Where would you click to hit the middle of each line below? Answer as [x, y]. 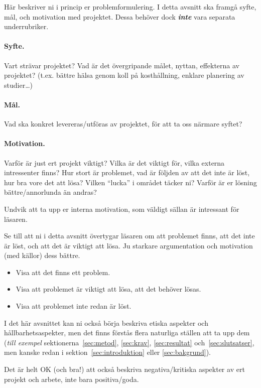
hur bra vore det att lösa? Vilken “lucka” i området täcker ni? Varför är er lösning [130, 182]
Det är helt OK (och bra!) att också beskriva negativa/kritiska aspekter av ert [124, 369]
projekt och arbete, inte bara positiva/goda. [72, 379]
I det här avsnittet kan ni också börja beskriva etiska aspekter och [106, 322]
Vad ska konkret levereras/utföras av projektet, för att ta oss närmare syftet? [123, 124]
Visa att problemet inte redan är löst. [74, 306]
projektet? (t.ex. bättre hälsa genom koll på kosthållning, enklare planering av [124, 75]
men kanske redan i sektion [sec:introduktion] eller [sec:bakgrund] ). [107, 352]
